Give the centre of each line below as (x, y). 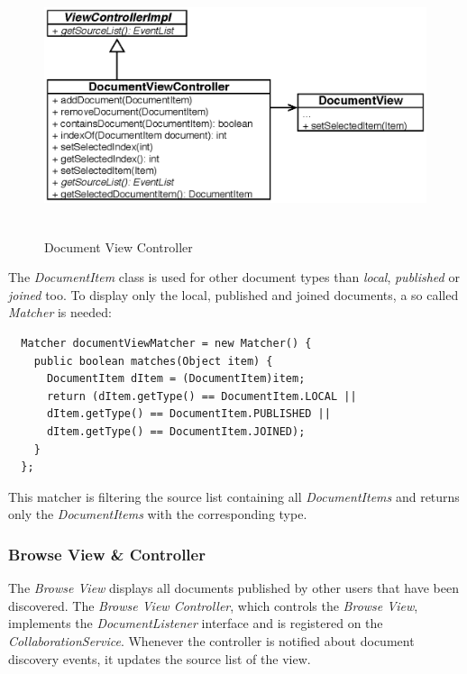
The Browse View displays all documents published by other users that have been (233, 588)
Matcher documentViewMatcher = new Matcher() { (166, 343)
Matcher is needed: (60, 312)
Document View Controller (119, 246)
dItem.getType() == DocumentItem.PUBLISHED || (188, 414)
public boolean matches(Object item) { (153, 361)
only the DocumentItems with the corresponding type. (158, 514)
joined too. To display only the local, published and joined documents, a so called (233, 294)
